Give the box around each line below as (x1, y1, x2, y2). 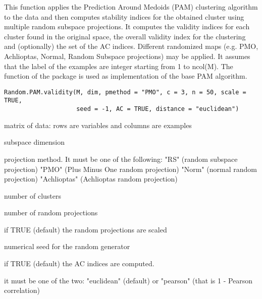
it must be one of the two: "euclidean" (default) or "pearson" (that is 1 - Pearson (4, 275, 253, 285)
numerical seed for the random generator (4, 241, 130, 252)
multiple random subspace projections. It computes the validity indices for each (4, 21, 250, 32)
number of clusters (4, 190, 62, 201)
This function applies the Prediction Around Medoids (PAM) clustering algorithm (4, 2, 258, 12)
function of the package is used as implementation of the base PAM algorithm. (4, 71, 247, 81)
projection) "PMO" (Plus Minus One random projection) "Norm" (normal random (4, 163, 257, 174)
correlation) (4, 285, 40, 295)
